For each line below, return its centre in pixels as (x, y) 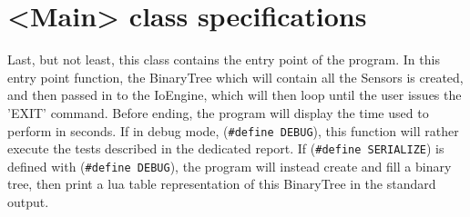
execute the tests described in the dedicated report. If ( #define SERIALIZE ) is (226, 148)
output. (28, 202)
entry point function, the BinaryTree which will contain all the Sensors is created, (235, 77)
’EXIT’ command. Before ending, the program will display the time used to (218, 112)
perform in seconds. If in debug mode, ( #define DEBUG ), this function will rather (233, 130)
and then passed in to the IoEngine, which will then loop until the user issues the (235, 95)
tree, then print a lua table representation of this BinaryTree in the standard (222, 184)
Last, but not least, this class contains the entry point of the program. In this (224, 59)
